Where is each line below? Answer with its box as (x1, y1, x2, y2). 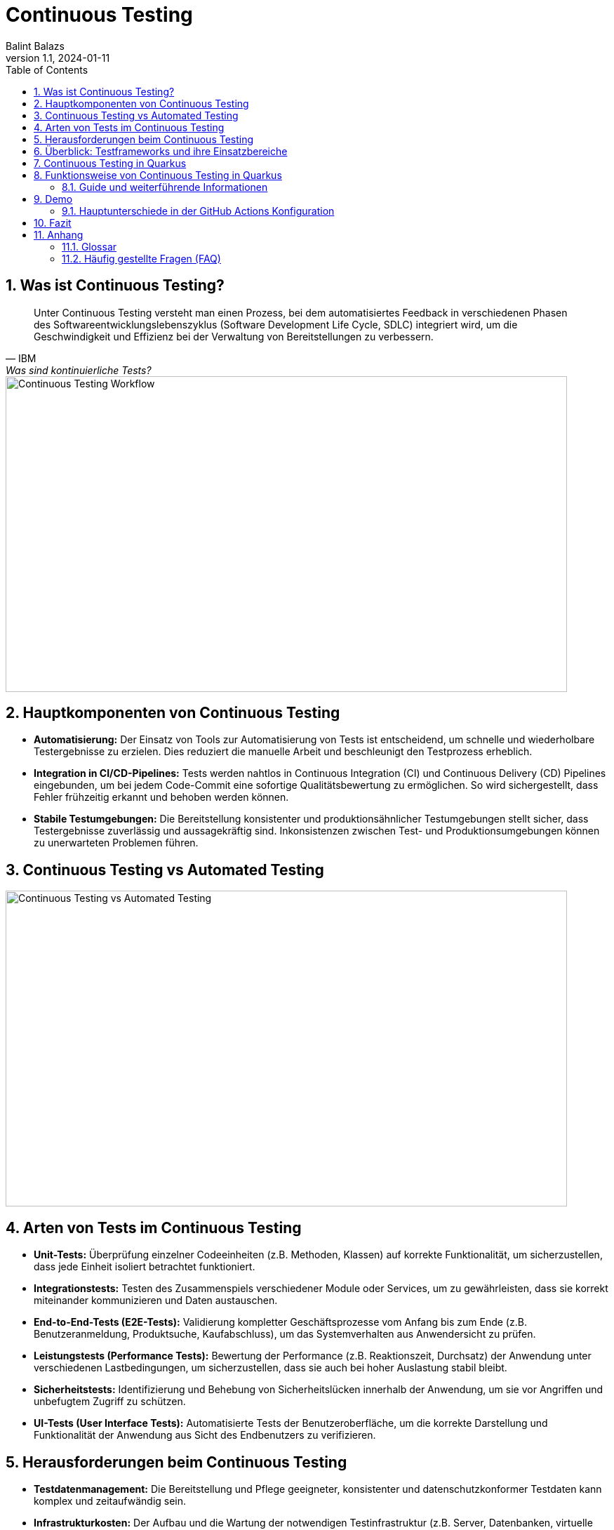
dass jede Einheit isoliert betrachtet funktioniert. (34, 1260, 255, 1273)
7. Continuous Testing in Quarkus (34, 157, 187, 169)
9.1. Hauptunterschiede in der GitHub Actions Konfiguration (62, 204, 335, 217)
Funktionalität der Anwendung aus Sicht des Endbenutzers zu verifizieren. (34, 1429, 376, 1442)
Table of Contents (6, 63, 88, 76)
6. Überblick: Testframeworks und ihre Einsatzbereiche (34, 145, 288, 157)
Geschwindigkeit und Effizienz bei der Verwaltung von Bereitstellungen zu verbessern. (34, 330, 434, 342)
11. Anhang (34, 228, 84, 241)
